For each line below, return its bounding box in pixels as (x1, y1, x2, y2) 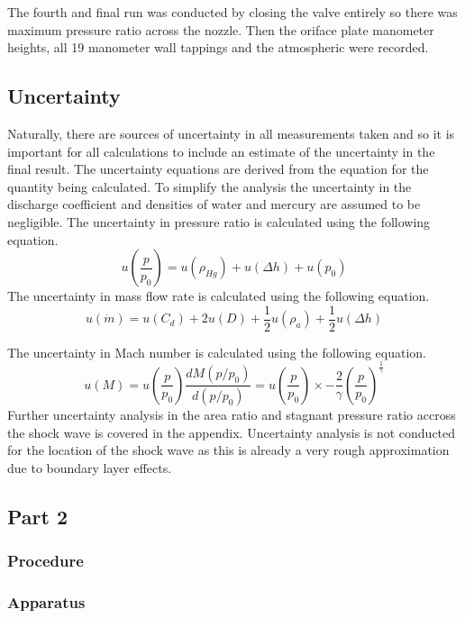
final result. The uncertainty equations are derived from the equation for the (7, 159, 429, 178)
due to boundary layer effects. (7, 458, 172, 477)
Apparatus (7, 591, 86, 613)
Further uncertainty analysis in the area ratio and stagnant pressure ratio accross (7, 405, 456, 424)
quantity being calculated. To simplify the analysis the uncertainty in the (7, 177, 412, 195)
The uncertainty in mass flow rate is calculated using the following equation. (7, 286, 430, 305)
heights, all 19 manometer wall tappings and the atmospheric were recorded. (7, 38, 429, 57)
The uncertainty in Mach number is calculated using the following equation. (7, 342, 426, 361)
